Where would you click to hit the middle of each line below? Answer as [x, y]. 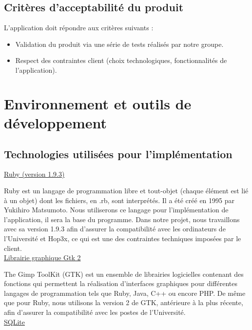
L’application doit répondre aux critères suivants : [79, 28]
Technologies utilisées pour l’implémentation [118, 154]
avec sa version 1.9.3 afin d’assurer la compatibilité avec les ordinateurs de [115, 229]
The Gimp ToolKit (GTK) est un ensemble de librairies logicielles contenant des [124, 274]
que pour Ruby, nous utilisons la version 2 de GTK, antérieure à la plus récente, [124, 302]
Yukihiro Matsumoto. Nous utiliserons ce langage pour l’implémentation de [116, 210]
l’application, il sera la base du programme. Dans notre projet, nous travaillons [122, 219]
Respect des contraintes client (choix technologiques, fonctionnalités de [121, 60]
